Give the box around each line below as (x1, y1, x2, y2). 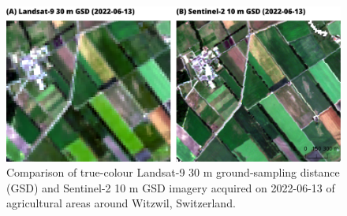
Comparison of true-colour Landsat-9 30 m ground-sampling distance (6, 164, 340, 181)
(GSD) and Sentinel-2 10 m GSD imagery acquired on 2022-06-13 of (6, 179, 335, 196)
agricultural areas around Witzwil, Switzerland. (6, 195, 236, 211)
